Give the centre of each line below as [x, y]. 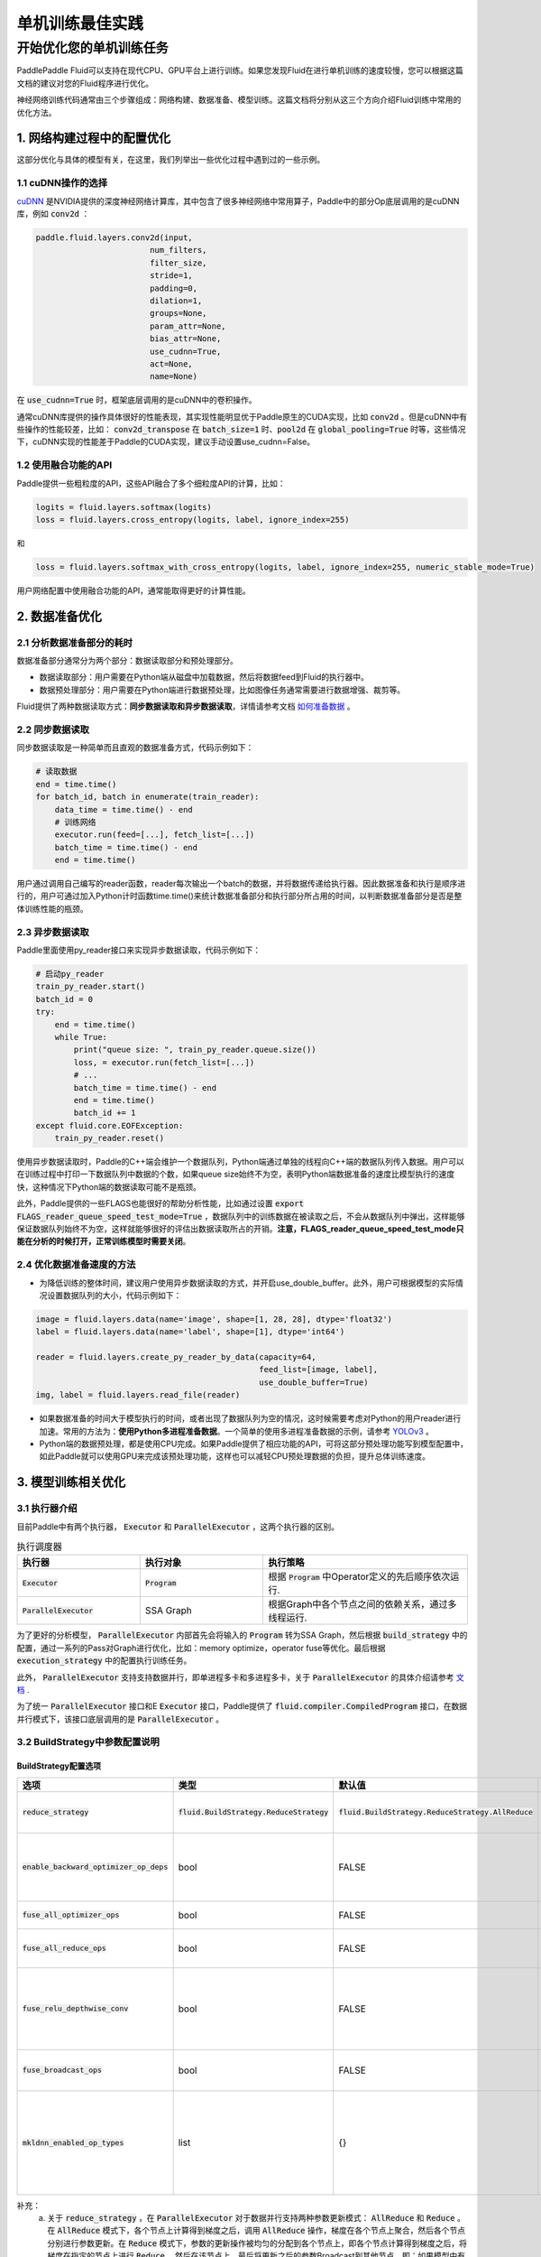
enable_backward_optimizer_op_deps [95, 1867]
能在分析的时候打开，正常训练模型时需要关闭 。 [104, 1241]
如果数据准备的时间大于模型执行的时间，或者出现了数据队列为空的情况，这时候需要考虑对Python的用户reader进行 [250, 1418]
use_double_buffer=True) [313, 1382]
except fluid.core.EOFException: [110, 1125]
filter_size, [178, 263]
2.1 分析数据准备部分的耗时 [75, 643]
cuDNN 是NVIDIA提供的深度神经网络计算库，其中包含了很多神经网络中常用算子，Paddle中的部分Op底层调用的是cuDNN [238, 201]
